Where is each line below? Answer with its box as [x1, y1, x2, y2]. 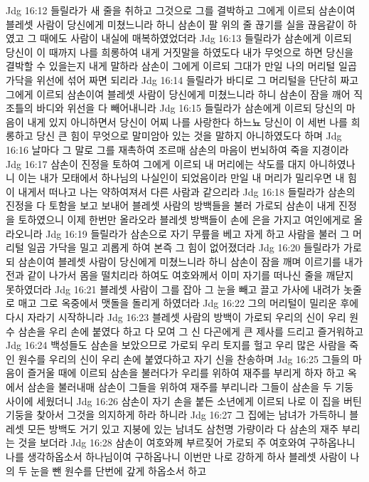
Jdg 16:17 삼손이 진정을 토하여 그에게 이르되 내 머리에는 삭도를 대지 [6, 156, 306, 171]
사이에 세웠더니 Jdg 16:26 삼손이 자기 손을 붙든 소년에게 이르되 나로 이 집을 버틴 [6, 393, 362, 408]
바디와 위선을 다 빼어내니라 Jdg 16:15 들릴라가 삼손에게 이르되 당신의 [36, 100, 343, 115]
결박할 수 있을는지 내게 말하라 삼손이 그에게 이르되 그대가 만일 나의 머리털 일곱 [6, 58, 357, 73]
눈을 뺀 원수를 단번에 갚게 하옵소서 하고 [31, 463, 207, 478]
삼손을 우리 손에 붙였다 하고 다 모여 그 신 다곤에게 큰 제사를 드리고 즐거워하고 [18, 323, 364, 338]
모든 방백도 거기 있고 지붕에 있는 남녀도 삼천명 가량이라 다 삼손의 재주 [27, 421, 339, 436]
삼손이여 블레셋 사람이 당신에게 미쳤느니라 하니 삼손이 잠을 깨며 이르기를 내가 [18, 253, 363, 268]
